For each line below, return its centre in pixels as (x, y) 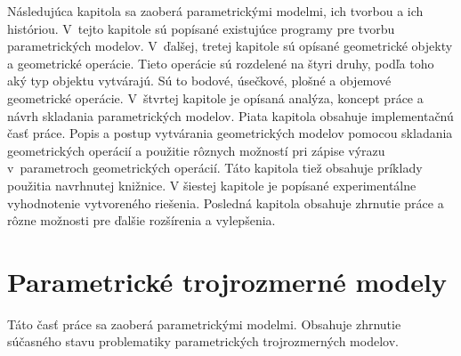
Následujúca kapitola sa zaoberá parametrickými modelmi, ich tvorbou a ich (215, 11)
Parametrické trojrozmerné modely (227, 281)
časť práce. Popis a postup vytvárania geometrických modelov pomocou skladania (230, 133)
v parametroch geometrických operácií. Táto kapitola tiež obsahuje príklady (215, 168)
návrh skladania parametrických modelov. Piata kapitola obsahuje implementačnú (230, 115)
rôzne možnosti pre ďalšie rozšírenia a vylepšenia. (142, 220)
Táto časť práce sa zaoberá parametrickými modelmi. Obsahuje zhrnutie (204, 324)
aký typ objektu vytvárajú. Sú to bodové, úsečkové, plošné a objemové (199, 81)
